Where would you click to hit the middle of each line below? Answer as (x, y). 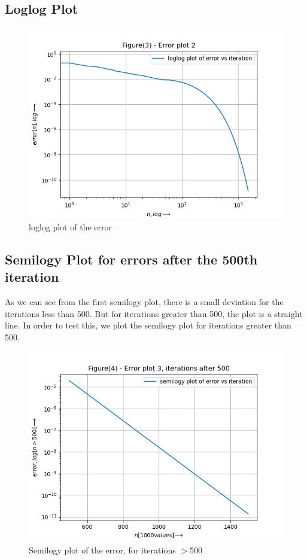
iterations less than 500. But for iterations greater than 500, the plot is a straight (154, 313)
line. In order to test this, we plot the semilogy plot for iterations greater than (148, 325)
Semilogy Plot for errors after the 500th (131, 259)
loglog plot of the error (70, 226)
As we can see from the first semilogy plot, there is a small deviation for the (144, 301)
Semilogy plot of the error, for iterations (102, 550)
